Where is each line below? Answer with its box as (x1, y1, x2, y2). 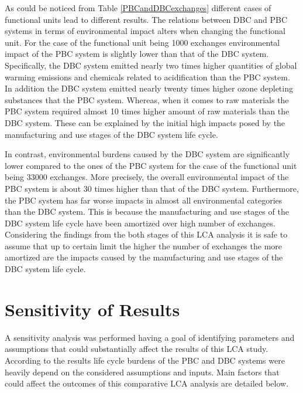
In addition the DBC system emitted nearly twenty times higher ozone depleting (5, 82, 293, 94)
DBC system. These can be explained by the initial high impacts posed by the (5, 116, 285, 128)
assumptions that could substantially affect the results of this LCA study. (5, 343, 268, 355)
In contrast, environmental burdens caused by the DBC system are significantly (5, 148, 290, 160)
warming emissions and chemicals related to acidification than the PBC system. (5, 70, 290, 83)
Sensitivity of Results (5, 297, 180, 321)
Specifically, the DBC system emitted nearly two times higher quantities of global (5, 59, 297, 71)
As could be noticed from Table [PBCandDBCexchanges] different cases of (5, 2, 271, 13)
